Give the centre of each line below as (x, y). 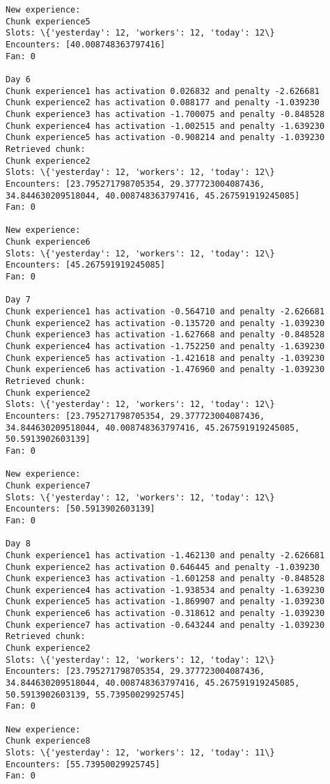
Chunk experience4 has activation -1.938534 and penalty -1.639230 (165, 590)
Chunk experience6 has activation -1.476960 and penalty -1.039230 (165, 370)
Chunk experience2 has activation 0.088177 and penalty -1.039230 (163, 103)
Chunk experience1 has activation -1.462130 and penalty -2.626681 (165, 555)
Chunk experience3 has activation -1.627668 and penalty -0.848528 (165, 335)
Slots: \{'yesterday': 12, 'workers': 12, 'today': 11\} (140, 753)
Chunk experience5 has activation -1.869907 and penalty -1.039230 (165, 602)
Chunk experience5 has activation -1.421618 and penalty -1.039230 (165, 358)
